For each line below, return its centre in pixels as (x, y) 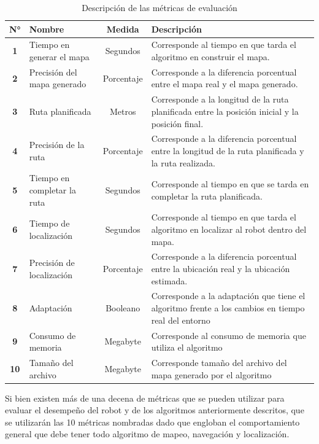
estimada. (169, 280)
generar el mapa (59, 57)
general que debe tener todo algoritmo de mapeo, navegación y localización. (147, 434)
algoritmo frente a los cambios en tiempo (228, 308)
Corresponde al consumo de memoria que (229, 335)
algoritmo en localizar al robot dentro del (229, 229)
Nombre (47, 29)
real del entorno (181, 320)
